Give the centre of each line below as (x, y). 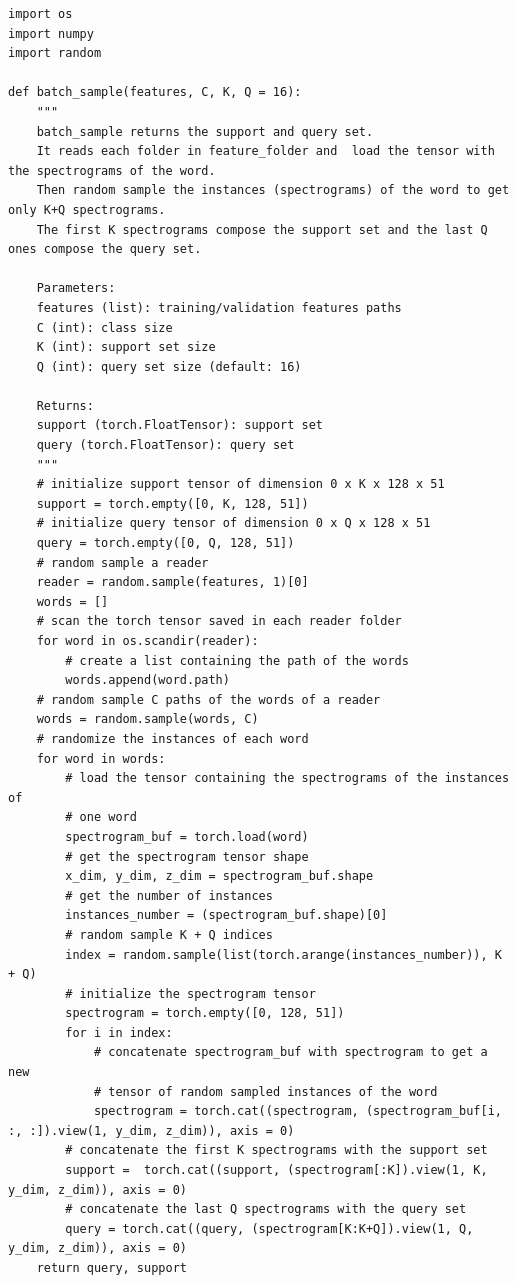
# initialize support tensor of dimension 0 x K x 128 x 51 (240, 484)
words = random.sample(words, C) (147, 719)
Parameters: (76, 288)
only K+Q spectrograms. (87, 209)
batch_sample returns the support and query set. (205, 131)
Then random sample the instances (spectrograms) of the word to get (273, 190)
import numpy (51, 33)
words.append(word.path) (147, 680)
